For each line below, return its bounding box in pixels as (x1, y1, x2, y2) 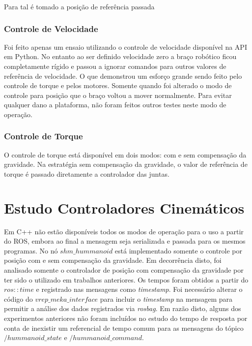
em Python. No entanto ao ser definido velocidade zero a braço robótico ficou (4, 51, 237, 62)
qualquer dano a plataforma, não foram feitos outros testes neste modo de (4, 99, 226, 110)
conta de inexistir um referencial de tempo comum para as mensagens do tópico (4, 322, 244, 333)
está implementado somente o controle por (114, 245, 243, 255)
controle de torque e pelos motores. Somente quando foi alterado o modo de (4, 80, 232, 91)
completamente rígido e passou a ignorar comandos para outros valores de (4, 61, 226, 71)
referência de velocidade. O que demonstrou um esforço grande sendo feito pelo (4, 70, 242, 81)
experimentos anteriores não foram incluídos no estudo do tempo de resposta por (4, 313, 248, 323)
